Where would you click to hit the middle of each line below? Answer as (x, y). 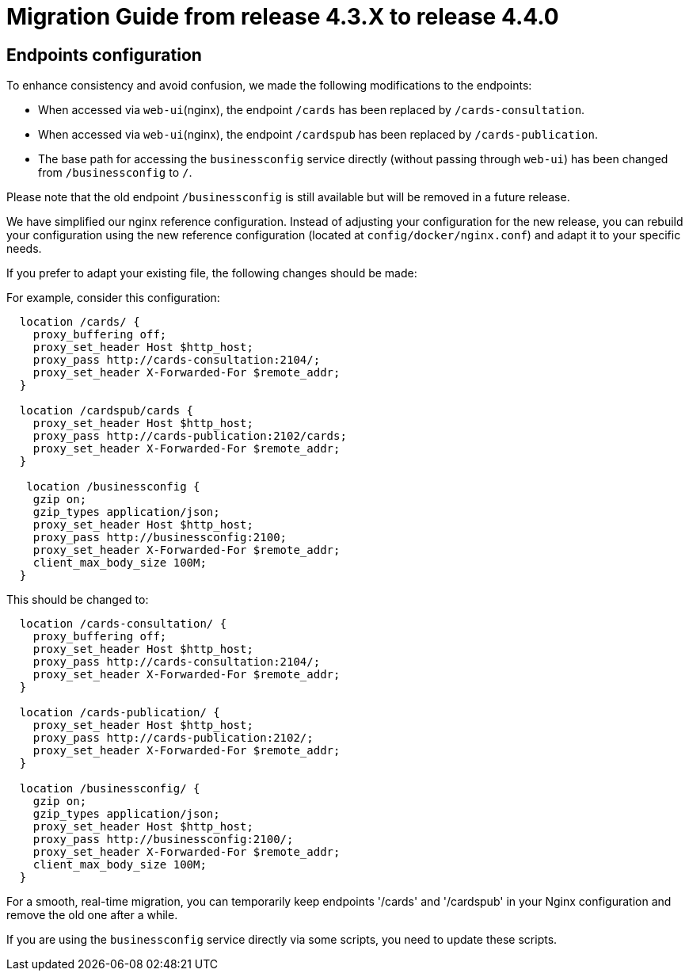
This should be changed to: (78, 600)
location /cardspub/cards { (107, 411)
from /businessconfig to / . (115, 173)
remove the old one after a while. (92, 915)
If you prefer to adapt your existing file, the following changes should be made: (212, 273)
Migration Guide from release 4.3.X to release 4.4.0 (283, 17)
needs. (24, 249)
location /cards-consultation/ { (123, 624)
